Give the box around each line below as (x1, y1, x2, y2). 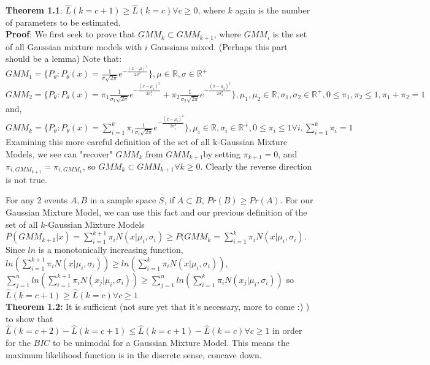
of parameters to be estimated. (6, 15, 121, 28)
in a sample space (90, 194, 156, 206)
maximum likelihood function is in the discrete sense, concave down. (6, 348, 262, 361)
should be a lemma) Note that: (6, 52, 122, 65)
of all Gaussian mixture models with (6, 40, 142, 53)
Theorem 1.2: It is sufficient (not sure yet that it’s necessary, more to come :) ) (6, 300, 310, 313)
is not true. (6, 173, 47, 186)
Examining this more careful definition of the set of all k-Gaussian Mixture (6, 135, 288, 148)
